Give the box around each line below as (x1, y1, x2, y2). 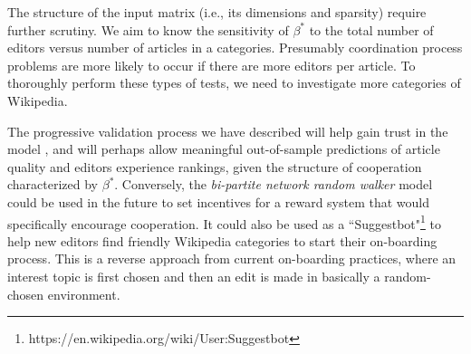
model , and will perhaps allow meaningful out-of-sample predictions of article (7, 139, 440, 158)
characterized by (7, 175, 99, 194)
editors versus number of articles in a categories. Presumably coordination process (7, 38, 463, 57)
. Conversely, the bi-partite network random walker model (114, 175, 433, 194)
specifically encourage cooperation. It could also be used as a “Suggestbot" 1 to (7, 211, 441, 233)
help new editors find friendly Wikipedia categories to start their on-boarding (7, 231, 437, 250)
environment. (47, 284, 120, 303)
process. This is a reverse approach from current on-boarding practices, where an (7, 249, 457, 268)
